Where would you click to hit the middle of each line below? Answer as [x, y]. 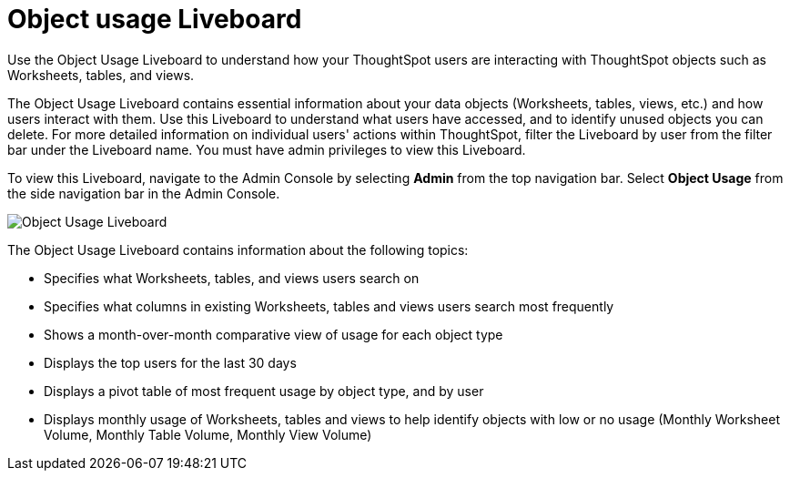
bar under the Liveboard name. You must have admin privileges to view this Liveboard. [267, 149]
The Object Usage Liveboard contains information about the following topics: [238, 249]
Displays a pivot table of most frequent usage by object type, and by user [264, 391]
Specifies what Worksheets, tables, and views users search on [232, 278]
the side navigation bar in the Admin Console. [144, 193]
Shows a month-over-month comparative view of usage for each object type [273, 334]
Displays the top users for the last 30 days [170, 362]
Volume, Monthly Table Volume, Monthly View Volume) [208, 434]
